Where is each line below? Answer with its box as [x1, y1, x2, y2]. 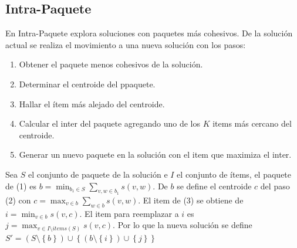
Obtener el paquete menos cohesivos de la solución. [19, 58, 203, 70]
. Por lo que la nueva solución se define [113, 219, 252, 231]
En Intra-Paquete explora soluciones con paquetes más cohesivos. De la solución [5, 27, 293, 39]
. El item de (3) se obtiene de [138, 193, 244, 206]
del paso [260, 179, 290, 192]
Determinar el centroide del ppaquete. [19, 77, 156, 90]
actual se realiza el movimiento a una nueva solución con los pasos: [5, 38, 246, 50]
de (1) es [5, 179, 36, 192]
